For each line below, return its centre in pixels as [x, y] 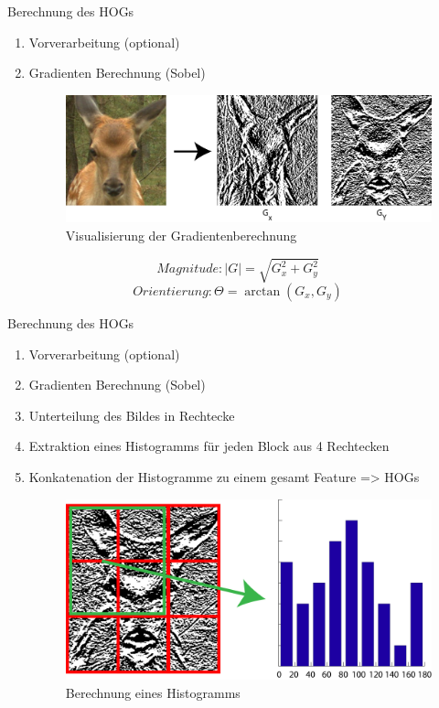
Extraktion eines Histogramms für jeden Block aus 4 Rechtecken [209, 446]
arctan [262, 292]
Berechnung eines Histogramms [153, 692]
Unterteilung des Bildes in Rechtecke [132, 415]
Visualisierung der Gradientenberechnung [181, 235]
